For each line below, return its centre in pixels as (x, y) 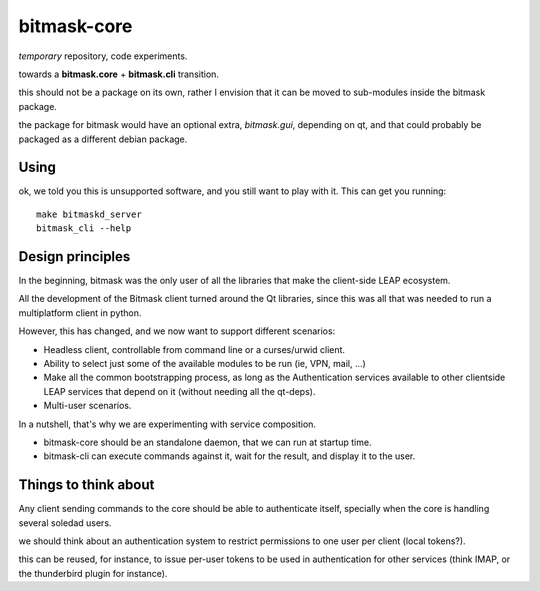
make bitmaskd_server (89, 214)
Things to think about (86, 485)
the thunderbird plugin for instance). (93, 573)
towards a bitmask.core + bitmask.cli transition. (119, 74)
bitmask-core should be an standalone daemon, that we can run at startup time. (207, 442)
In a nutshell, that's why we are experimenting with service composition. (167, 424)
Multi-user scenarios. (87, 406)
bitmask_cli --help (84, 228)
